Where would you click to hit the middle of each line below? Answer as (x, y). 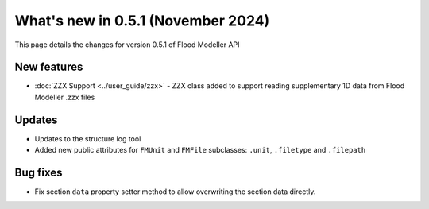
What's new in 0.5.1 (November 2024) (142, 21)
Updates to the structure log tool (88, 138)
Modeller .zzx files (65, 97)
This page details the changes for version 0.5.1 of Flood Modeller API (127, 45)
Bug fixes (39, 172)
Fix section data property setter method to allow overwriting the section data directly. (175, 192)
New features (49, 67)
